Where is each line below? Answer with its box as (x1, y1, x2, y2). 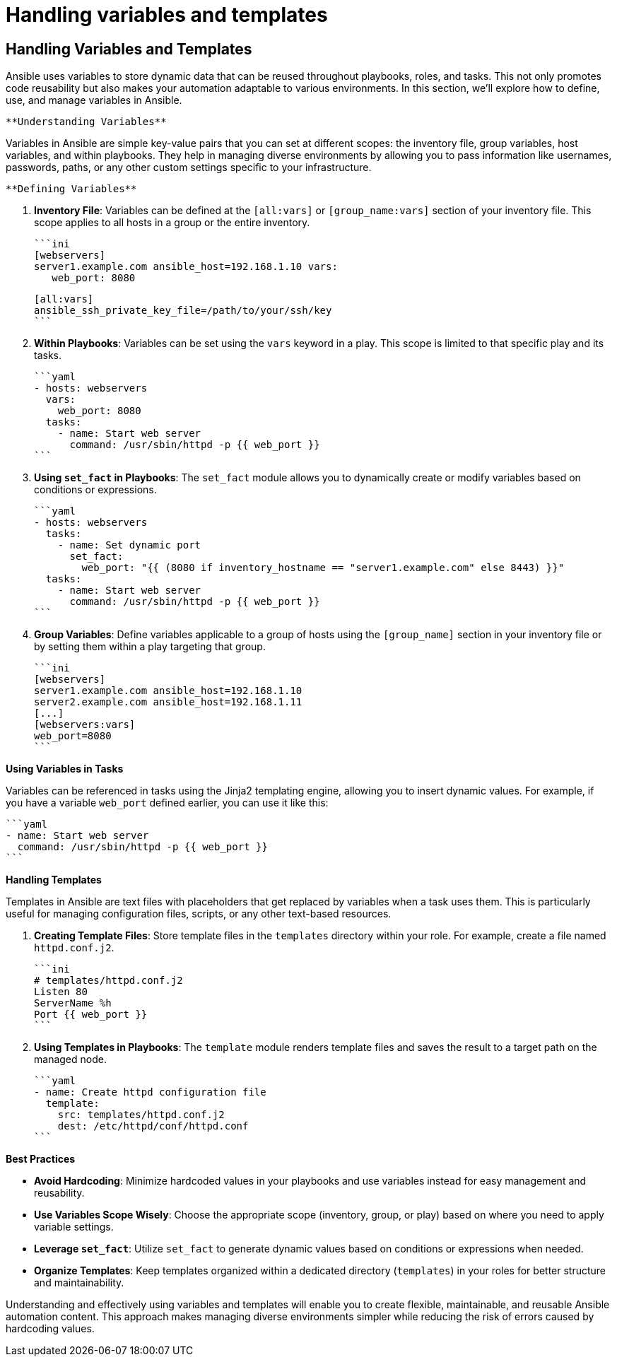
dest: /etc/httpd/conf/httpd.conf (57, 1120, 249, 1132)
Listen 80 (34, 986, 88, 998)
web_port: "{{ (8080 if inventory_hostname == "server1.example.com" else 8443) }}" (81, 562, 565, 574)
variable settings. (34, 1221, 114, 1233)
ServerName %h (34, 997, 112, 1009)
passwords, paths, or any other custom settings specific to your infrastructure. (6, 161, 372, 174)
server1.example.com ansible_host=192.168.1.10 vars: (34, 261, 338, 273)
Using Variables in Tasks (6, 763, 124, 775)
